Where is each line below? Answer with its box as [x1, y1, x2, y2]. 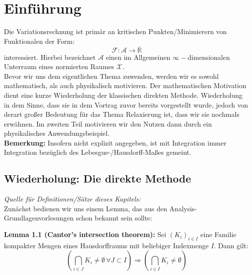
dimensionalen [188, 52, 230, 62]
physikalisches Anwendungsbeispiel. [4, 128, 110, 138]
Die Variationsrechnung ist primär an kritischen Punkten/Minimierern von [4, 26, 227, 37]
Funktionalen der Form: [4, 36, 75, 46]
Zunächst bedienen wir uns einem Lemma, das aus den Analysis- [4, 203, 197, 213]
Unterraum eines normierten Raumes [4, 61, 115, 72]
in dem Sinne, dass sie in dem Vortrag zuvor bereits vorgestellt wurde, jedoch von [4, 99, 248, 110]
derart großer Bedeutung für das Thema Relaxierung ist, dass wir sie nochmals [4, 109, 239, 119]
